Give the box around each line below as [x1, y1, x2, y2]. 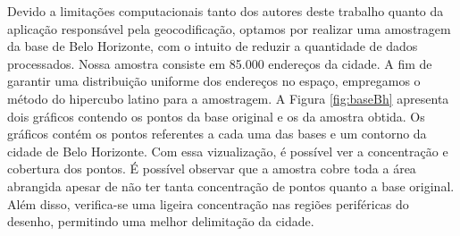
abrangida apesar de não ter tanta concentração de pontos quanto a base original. [7, 176, 455, 195]
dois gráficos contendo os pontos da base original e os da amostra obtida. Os [7, 106, 425, 125]
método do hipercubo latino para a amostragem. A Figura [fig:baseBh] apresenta [7, 88, 449, 107]
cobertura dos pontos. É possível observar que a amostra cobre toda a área [7, 159, 416, 178]
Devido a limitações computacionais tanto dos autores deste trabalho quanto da [7, 2, 444, 20]
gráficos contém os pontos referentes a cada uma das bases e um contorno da [7, 124, 427, 143]
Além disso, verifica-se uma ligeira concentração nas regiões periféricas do [7, 194, 409, 213]
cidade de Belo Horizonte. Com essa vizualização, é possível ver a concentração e [7, 141, 448, 160]
